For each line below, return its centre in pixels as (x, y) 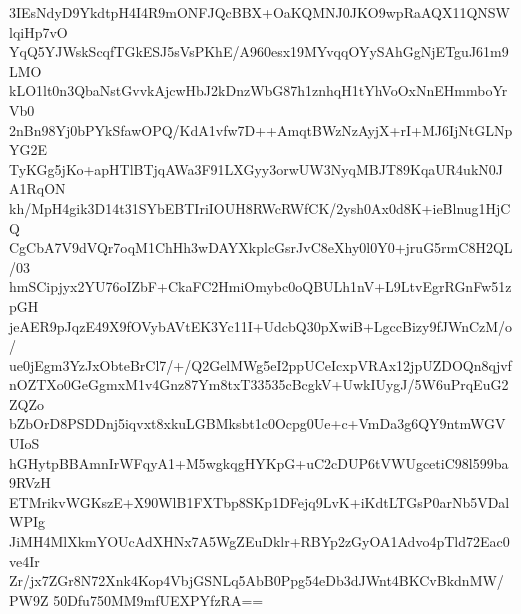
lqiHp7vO (38, 31)
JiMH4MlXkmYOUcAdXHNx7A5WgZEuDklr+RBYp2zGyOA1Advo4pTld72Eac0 (259, 541)
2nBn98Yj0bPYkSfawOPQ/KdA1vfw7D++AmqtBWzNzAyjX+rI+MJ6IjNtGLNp (261, 129)
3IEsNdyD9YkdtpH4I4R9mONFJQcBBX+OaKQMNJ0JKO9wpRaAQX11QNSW (260, 12)
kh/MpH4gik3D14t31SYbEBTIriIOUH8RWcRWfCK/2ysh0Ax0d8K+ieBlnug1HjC (260, 207)
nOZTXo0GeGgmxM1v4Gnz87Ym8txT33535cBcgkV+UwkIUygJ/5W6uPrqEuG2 (259, 384)
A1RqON (37, 188)
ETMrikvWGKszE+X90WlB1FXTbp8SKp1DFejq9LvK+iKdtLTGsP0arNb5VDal (259, 501)
